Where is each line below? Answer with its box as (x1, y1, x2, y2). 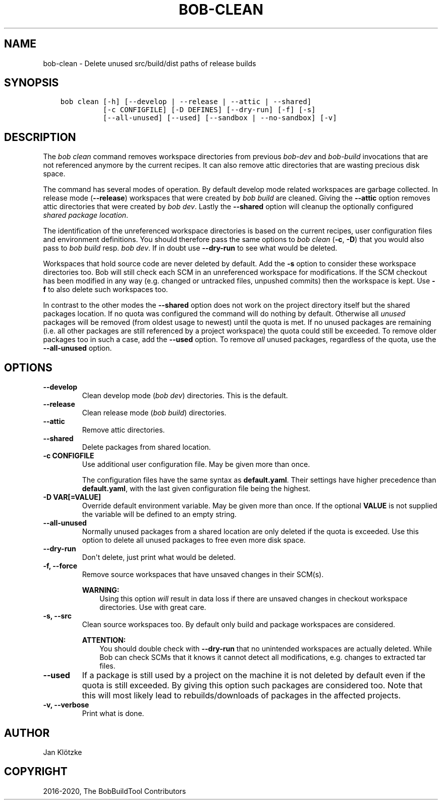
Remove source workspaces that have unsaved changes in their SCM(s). (82, 570, 324, 579)
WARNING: (82, 586, 120, 595)
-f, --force (43, 561, 78, 571)
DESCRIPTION (4, 130, 76, 144)
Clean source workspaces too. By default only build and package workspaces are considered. (82, 620, 396, 629)
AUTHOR (4, 726, 50, 739)
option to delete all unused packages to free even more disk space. (82, 536, 306, 545)
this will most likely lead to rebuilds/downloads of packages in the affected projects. (82, 690, 401, 701)
